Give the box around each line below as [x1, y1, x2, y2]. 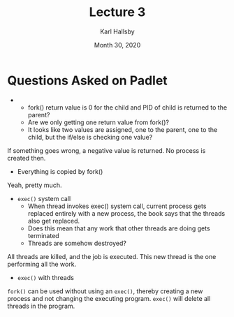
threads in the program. [7, 302, 75, 310]
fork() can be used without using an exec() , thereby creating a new [7, 287, 203, 295]
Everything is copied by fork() [17, 167, 103, 175]
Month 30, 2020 [94, 40, 141, 49]
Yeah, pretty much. [7, 181, 62, 189]
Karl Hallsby [100, 27, 135, 36]
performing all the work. [7, 260, 77, 268]
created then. [7, 154, 46, 162]
